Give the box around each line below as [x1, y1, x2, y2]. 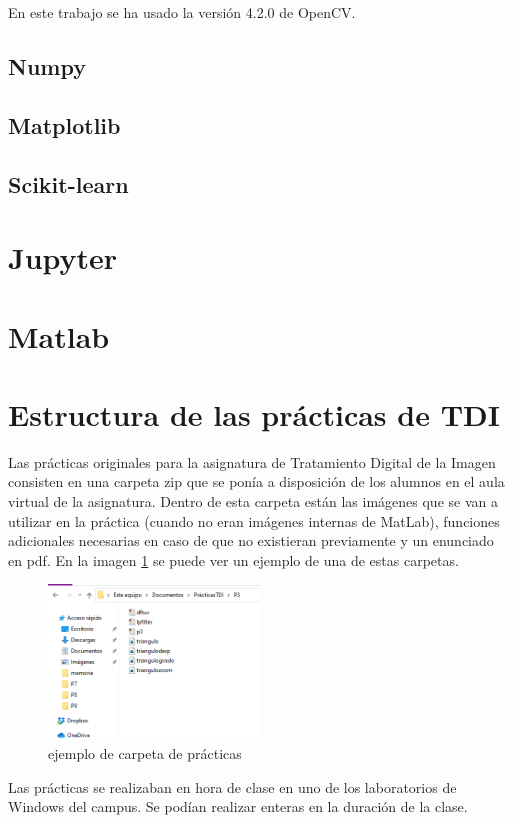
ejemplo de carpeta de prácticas [48, 743, 242, 764]
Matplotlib [8, 109, 121, 140]
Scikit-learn [8, 168, 129, 199]
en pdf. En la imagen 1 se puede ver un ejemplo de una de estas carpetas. [8, 549, 459, 570]
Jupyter [8, 237, 118, 278]
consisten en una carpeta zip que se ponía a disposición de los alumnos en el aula [8, 471, 505, 492]
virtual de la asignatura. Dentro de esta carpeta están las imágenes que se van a [8, 491, 498, 511]
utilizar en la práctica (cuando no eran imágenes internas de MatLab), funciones [8, 510, 500, 531]
